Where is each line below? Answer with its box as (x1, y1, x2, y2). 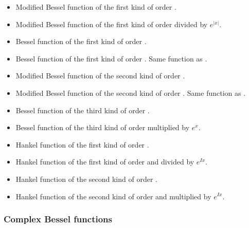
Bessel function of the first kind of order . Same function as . (15, 53, 207, 64)
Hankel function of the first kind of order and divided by (15, 156, 194, 167)
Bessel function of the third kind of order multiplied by (15, 122, 190, 133)
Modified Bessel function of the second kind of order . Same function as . (15, 87, 246, 98)
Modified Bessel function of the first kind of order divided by (15, 18, 208, 29)
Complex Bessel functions (4, 213, 112, 225)
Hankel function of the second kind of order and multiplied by (15, 191, 211, 201)
